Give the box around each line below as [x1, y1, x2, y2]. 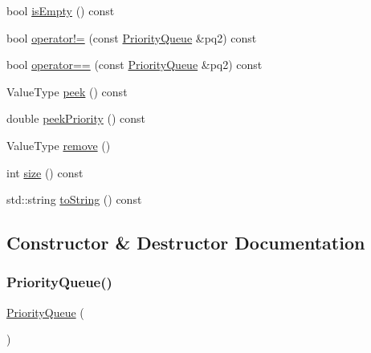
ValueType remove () [6, 136, 111, 153]
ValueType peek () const [6, 83, 128, 99]
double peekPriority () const [6, 110, 146, 127]
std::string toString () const [6, 191, 142, 208]
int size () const [6, 164, 84, 181]
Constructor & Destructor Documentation [6, 230, 365, 255]
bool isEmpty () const [6, 2, 115, 18]
